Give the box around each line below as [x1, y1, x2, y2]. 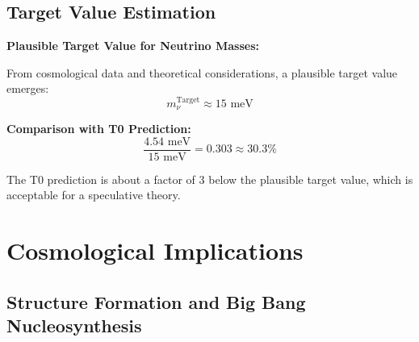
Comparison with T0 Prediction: [6, 120, 191, 137]
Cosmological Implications [6, 234, 304, 267]
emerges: [6, 80, 49, 97]
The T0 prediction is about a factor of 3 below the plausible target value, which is [6, 170, 413, 187]
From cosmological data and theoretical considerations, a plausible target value [6, 64, 398, 81]
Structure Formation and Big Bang [6, 289, 306, 314]
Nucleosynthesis [6, 313, 142, 338]
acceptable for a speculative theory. [6, 186, 181, 203]
